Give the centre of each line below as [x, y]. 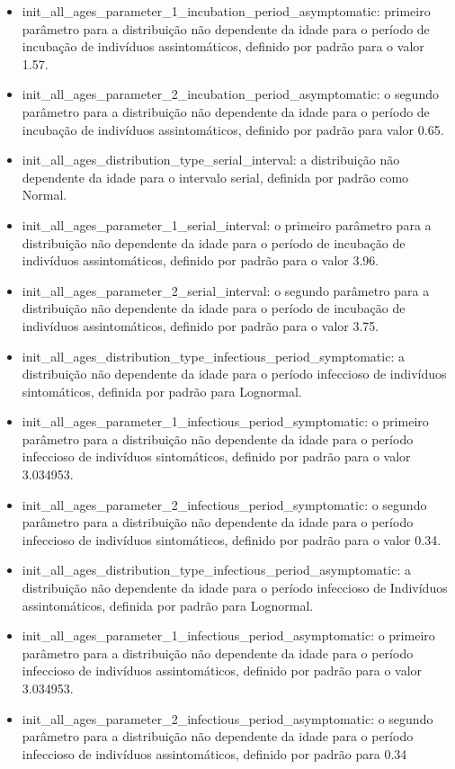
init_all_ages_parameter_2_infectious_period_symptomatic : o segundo [224, 504]
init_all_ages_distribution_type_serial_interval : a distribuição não [211, 160]
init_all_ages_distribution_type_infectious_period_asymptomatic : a [216, 570]
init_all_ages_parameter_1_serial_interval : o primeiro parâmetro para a [227, 224]
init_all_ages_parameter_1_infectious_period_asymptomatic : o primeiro [228, 635]
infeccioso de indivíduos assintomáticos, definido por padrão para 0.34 [214, 753]
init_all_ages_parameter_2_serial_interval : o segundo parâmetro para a [226, 290]
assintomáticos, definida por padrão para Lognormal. [168, 605]
